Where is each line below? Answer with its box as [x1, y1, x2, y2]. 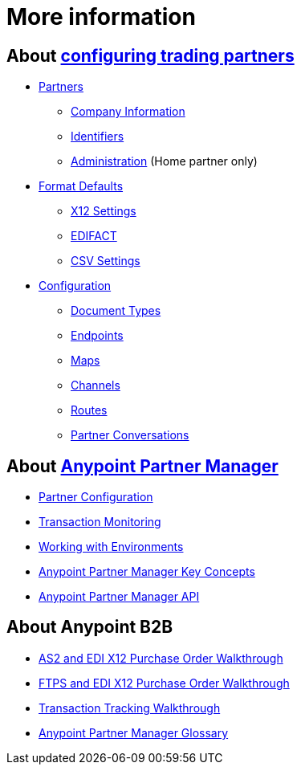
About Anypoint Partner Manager [6, 455, 279, 476]
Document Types [71, 304, 161, 318]
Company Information [71, 104, 185, 119]
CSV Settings [71, 254, 140, 268]
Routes [71, 403, 108, 418]
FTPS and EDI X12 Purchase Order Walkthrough [39, 675, 290, 690]
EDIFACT [71, 229, 117, 243]
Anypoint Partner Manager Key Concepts [39, 565, 255, 579]
